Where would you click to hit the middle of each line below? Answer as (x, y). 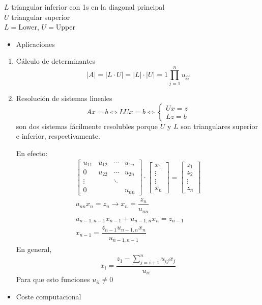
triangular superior (41, 17)
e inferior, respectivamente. (58, 136)
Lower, (29, 27)
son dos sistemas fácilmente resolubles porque (87, 126)
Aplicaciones (35, 44)
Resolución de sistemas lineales (64, 98)
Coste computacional (49, 296)
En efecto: (32, 153)
